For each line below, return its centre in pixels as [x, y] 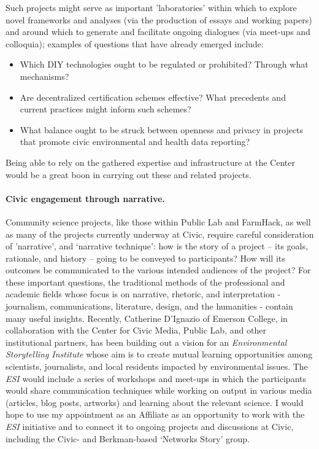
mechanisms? [44, 76]
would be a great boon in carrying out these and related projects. [129, 174]
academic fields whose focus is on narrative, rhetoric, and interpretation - [143, 294]
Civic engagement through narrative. [85, 198]
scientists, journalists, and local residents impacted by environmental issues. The [157, 366]
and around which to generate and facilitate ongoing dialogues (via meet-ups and [158, 32]
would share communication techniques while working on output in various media [159, 390]
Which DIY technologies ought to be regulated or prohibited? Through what [164, 64]
